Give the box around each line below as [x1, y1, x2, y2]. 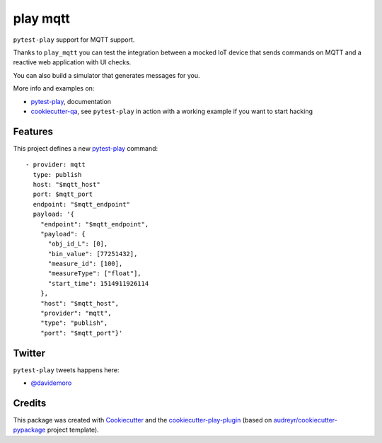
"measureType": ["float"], [47, 270, 141, 277]
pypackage [13, 425, 46, 435]
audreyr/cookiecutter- [273, 416, 337, 425]
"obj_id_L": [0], [47, 240, 108, 248]
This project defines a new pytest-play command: [13, 144, 158, 152]
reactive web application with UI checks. [13, 58, 132, 67]
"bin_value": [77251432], [47, 250, 138, 258]
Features [13, 125, 53, 137]
